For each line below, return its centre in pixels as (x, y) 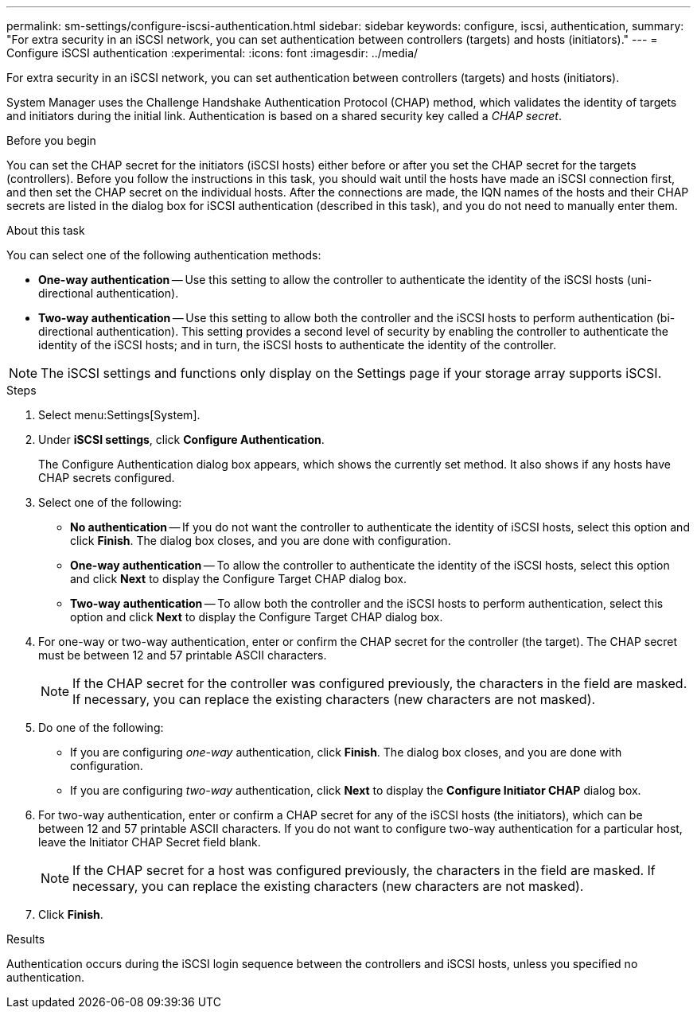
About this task (46, 230)
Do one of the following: (101, 727)
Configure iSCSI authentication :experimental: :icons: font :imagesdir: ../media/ (212, 53)
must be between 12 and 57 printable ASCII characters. (183, 655)
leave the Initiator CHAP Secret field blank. (150, 842)
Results (26, 939)
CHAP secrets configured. (107, 478)
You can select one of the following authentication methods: (164, 255)
